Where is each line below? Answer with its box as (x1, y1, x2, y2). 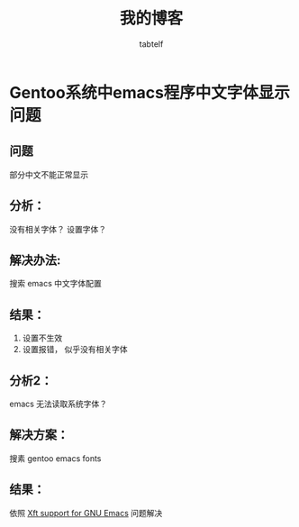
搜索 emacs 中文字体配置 (9, 278, 102, 289)
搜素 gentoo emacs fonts (9, 452, 102, 464)
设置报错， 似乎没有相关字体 (22, 344, 128, 355)
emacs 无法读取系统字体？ (9, 398, 108, 409)
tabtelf (139, 38, 164, 50)
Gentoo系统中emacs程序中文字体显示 (9, 82, 291, 103)
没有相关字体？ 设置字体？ (9, 223, 106, 234)
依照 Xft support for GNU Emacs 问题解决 (9, 507, 163, 518)
